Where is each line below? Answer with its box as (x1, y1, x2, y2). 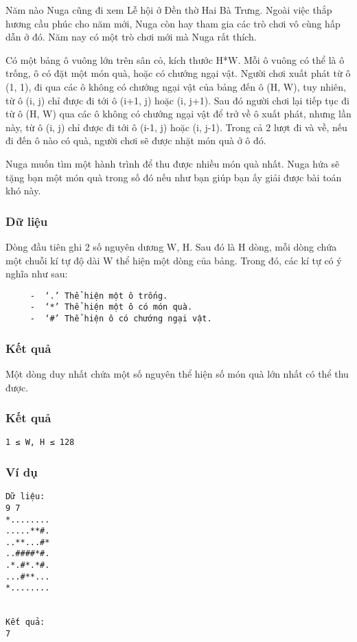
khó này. (5, 183, 41, 198)
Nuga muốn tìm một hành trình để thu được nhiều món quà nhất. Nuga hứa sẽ (5, 156, 340, 170)
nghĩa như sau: (5, 266, 68, 281)
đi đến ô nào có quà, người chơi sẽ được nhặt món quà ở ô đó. (5, 133, 266, 148)
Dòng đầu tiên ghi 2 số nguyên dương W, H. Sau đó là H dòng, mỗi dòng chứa (5, 239, 337, 253)
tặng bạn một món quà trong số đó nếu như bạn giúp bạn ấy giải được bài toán (5, 170, 342, 184)
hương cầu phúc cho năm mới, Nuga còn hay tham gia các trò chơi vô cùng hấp (5, 16, 341, 30)
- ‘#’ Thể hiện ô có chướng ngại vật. (30, 314, 212, 324)
